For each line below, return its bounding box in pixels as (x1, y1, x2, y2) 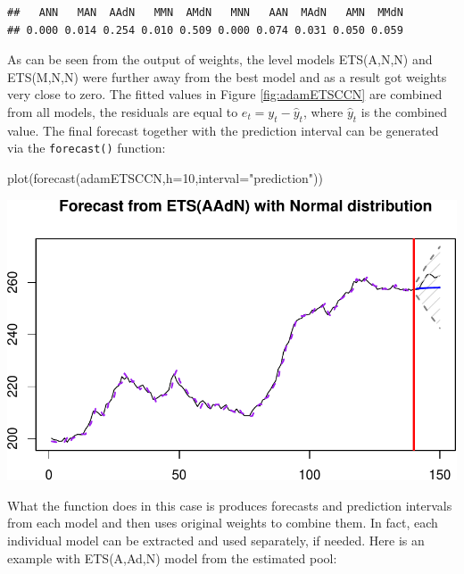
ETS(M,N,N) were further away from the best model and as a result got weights (7, 67, 447, 86)
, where (302, 102, 344, 121)
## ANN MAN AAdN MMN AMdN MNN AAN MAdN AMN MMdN (7, 6, 403, 19)
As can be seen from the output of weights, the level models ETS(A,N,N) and (7, 50, 433, 69)
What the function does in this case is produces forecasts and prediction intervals (7, 495, 452, 514)
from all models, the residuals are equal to (7, 102, 238, 121)
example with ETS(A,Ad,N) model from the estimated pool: (7, 548, 337, 567)
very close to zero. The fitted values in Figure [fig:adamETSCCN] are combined (7, 85, 443, 104)
